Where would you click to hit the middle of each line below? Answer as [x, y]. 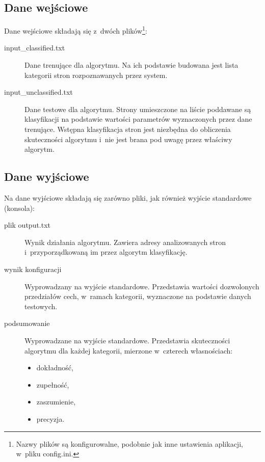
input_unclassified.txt [38, 92]
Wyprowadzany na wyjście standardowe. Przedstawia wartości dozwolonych [142, 286]
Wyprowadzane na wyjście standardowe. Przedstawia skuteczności [127, 340]
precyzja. [50, 418]
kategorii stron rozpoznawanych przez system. [96, 75]
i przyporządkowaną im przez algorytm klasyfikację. [106, 252]
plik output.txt [28, 225]
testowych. [41, 306]
